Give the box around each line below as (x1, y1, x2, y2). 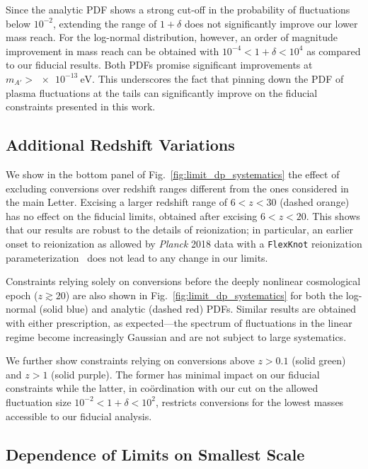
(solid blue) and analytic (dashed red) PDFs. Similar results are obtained (39, 301, 357, 316)
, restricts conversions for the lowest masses (155, 394, 344, 409)
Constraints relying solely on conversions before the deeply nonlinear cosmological (6, 274, 361, 289)
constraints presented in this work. (6, 99, 156, 114)
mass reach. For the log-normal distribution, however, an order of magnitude (6, 30, 338, 45)
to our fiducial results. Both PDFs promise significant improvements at (6, 57, 313, 72)
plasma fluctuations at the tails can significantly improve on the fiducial (6, 85, 318, 100)
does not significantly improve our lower (184, 16, 358, 30)
